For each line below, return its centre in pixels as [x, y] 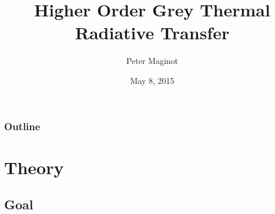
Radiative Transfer [152, 33]
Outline [22, 126]
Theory [34, 167]
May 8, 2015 [152, 80]
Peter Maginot [152, 61]
